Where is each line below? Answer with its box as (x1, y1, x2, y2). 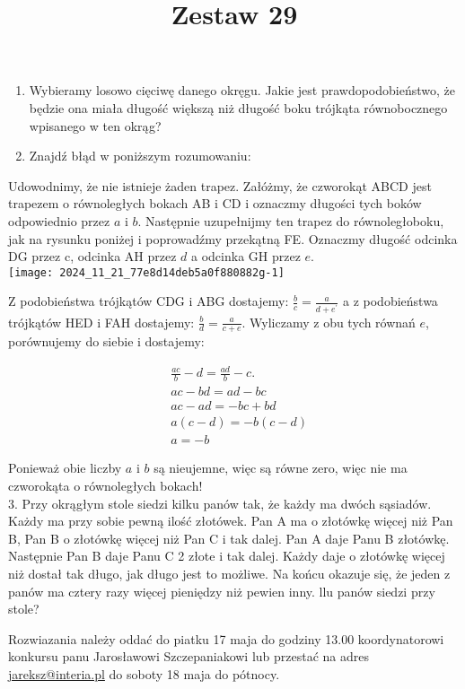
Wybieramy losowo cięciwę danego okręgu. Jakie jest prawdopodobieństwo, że (29, 81, 455, 100)
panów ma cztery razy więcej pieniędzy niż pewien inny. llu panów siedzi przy (8, 581, 435, 600)
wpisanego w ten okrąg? (29, 116, 162, 135)
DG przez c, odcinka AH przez (8, 247, 177, 266)
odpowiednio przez (8, 211, 110, 230)
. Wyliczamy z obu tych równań (241, 312, 416, 331)
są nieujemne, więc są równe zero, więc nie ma (154, 458, 408, 477)
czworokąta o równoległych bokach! (8, 476, 203, 495)
